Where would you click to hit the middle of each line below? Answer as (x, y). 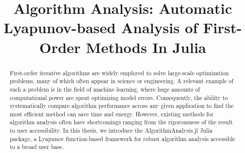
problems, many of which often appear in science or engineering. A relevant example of (122, 81)
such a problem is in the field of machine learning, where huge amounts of (105, 89)
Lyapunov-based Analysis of (101, 27)
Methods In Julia (146, 47)
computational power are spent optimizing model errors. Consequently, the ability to (119, 97)
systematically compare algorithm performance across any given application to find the (122, 106)
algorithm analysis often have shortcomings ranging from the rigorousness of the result (121, 122)
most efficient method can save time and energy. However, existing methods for (112, 114)
